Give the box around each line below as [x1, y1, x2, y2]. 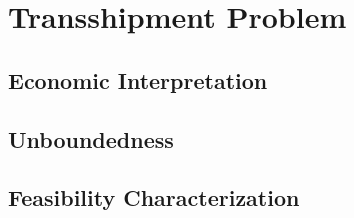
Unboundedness [8, 123, 174, 154]
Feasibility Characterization [8, 182, 300, 213]
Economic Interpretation [8, 64, 268, 95]
